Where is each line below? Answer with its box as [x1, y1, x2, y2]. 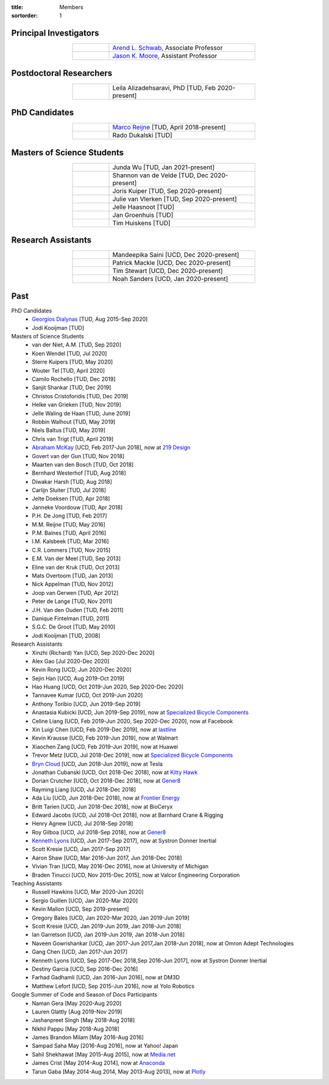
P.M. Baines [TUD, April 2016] [32, 529, 107, 537]
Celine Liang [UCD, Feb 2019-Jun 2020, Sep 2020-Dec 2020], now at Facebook [32, 717, 233, 725]
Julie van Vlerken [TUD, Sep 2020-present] [112, 194, 237, 203]
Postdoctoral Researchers [11, 68, 113, 78]
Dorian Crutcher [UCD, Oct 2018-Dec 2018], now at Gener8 [32, 777, 181, 784]
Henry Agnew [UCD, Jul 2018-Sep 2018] [32, 820, 133, 827]
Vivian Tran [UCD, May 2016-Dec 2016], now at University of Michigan [32, 863, 209, 870]
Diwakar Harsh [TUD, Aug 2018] [32, 478, 113, 485]
